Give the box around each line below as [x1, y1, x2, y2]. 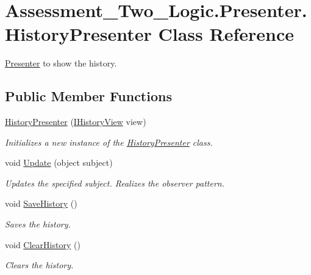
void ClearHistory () [5, 238, 80, 251]
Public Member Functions [5, 87, 172, 105]
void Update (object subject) [5, 156, 113, 169]
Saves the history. [5, 218, 71, 230]
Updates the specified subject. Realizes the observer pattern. [5, 176, 225, 189]
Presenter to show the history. [5, 57, 117, 70]
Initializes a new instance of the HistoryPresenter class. [5, 135, 213, 148]
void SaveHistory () [5, 197, 77, 210]
